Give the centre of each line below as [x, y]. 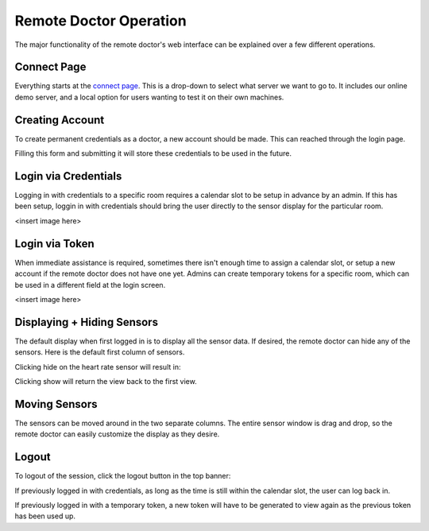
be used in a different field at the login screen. [90, 285]
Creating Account [60, 120]
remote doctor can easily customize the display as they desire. [117, 434]
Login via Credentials [68, 176]
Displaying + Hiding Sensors [87, 322]
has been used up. [45, 516]
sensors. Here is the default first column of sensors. [100, 352]
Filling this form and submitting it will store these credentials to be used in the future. [153, 153]
